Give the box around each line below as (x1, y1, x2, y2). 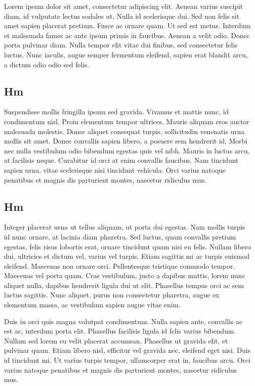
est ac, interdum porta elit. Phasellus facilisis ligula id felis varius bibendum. (4, 326, 236, 336)
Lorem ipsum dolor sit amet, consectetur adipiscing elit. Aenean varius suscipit (4, 1, 243, 11)
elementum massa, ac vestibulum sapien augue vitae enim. (4, 299, 181, 310)
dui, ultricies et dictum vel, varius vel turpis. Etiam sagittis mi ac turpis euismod (4, 251, 250, 261)
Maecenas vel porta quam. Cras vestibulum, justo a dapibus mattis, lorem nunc (4, 270, 245, 281)
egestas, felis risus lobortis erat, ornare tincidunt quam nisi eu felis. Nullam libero (4, 241, 251, 251)
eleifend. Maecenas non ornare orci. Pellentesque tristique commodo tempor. (4, 260, 235, 271)
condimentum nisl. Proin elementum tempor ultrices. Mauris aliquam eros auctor (4, 116, 250, 126)
